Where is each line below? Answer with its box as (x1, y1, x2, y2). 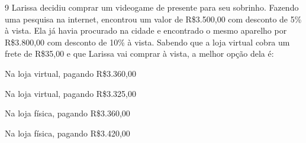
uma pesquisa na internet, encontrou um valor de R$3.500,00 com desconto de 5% (5, 12, 302, 25)
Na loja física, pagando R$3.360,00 (5, 107, 130, 119)
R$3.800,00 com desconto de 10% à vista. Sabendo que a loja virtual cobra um (5, 35, 290, 48)
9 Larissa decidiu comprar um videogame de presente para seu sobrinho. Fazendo (5, 1, 299, 13)
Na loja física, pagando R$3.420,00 (5, 126, 130, 139)
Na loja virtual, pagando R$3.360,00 (5, 67, 136, 79)
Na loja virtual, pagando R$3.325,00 (5, 87, 136, 99)
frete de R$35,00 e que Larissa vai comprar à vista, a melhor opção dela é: (5, 47, 274, 60)
